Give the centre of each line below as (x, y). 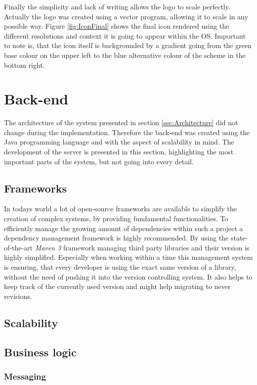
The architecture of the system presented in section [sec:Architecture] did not (121, 122)
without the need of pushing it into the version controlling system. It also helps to (128, 276)
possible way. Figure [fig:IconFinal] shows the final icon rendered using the (117, 26)
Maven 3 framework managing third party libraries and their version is (142, 247)
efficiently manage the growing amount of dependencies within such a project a (124, 228)
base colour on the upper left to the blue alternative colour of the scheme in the (125, 55)
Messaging (25, 376)
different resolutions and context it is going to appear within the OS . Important (125, 35)
